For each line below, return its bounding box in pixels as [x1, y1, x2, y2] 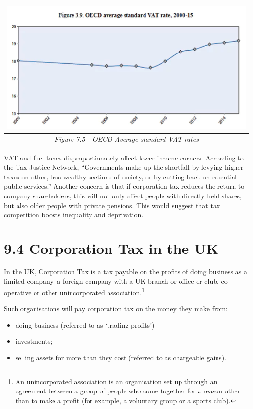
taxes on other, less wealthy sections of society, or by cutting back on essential [4, 171, 237, 181]
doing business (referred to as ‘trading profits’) [15, 320, 155, 330]
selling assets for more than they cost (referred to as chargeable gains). [15, 353, 226, 363]
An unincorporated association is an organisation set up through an [15, 376, 217, 386]
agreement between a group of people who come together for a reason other [15, 386, 240, 396]
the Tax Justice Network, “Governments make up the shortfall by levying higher [4, 162, 244, 172]
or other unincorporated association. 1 [34, 286, 145, 297]
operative [4, 287, 32, 297]
